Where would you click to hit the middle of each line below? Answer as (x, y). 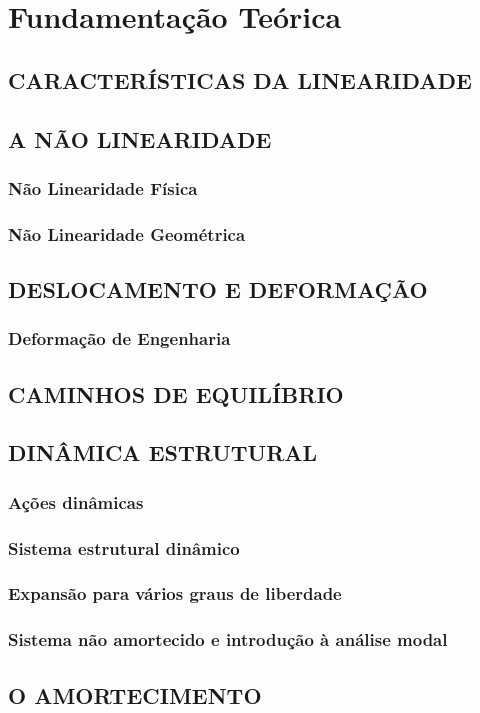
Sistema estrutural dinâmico (124, 547)
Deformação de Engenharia (119, 338)
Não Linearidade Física (103, 187)
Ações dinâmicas (76, 501)
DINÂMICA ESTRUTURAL (163, 452)
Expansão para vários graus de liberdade (175, 593)
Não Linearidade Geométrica (127, 233)
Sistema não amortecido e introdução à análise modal (228, 639)
